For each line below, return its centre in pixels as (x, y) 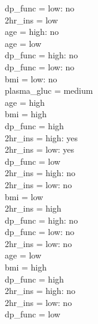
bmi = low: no (31, 78)
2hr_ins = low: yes (40, 149)
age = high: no (32, 32)
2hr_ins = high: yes (41, 137)
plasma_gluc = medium (49, 90)
